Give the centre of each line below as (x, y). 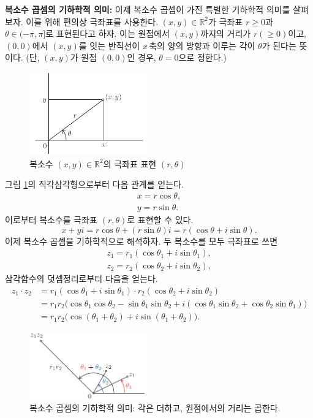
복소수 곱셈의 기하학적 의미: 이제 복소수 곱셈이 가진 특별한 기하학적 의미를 (148, 9)
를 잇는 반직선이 (109, 45)
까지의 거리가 (226, 33)
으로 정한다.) (202, 57)
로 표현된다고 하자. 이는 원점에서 (107, 33)
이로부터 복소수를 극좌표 (51, 220)
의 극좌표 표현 (130, 163)
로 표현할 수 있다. (160, 220)
